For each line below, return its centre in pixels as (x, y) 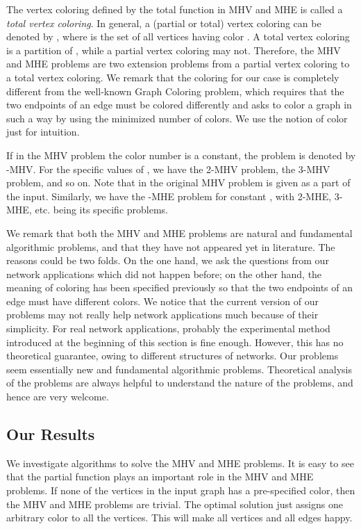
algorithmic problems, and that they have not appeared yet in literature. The (171, 246)
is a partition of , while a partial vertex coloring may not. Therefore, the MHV (174, 50)
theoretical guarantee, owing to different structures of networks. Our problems (173, 356)
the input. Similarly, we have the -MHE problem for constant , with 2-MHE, (169, 196)
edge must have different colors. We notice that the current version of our (162, 301)
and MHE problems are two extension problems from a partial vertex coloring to (178, 64)
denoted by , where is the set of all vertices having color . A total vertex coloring (178, 36)
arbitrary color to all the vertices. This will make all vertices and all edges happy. (179, 518)
